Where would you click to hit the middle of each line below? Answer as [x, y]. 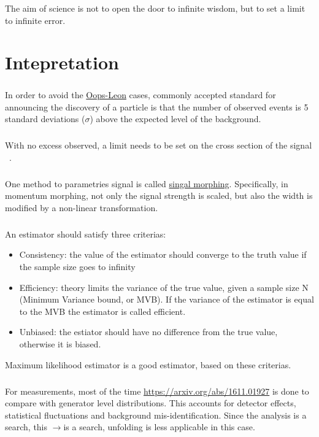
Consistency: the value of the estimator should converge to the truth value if [163, 254]
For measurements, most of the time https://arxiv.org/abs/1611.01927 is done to [157, 391]
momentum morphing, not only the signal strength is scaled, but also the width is [159, 195]
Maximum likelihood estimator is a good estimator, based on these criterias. [148, 364]
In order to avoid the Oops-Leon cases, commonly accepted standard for [140, 94]
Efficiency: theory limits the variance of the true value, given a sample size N [164, 287]
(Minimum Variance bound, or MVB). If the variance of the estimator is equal [167, 299]
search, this [26, 427]
